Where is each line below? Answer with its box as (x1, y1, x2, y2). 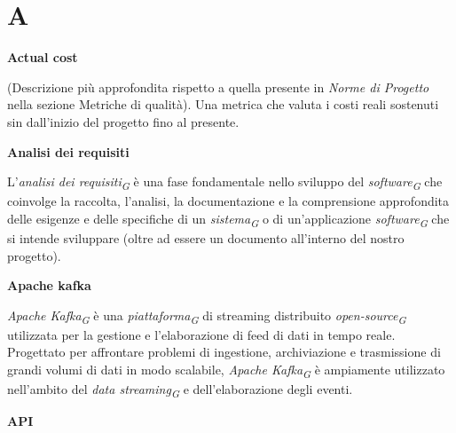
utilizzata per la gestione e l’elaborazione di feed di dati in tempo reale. (7, 325, 396, 343)
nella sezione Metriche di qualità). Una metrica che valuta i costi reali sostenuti (7, 95, 439, 114)
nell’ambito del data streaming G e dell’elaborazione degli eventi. (7, 380, 353, 400)
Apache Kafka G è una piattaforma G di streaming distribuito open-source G (7, 305, 406, 327)
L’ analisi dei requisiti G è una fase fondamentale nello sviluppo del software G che (7, 172, 443, 193)
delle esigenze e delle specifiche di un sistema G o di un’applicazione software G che (7, 209, 450, 230)
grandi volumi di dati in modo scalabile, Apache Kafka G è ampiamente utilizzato (7, 360, 445, 381)
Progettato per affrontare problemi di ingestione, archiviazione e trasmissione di (7, 342, 441, 361)
